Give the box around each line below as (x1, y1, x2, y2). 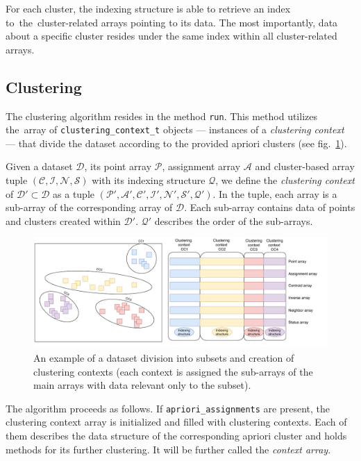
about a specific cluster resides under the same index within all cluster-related (6, 28, 337, 43)
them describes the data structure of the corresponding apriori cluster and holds (6, 428, 347, 443)
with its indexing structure (92, 173, 205, 187)
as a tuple (53, 186, 94, 201)
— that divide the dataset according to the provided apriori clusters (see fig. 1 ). (6, 135, 347, 150)
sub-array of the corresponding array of (6, 200, 173, 215)
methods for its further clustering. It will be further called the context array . (6, 442, 331, 456)
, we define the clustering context (215, 173, 355, 187)
